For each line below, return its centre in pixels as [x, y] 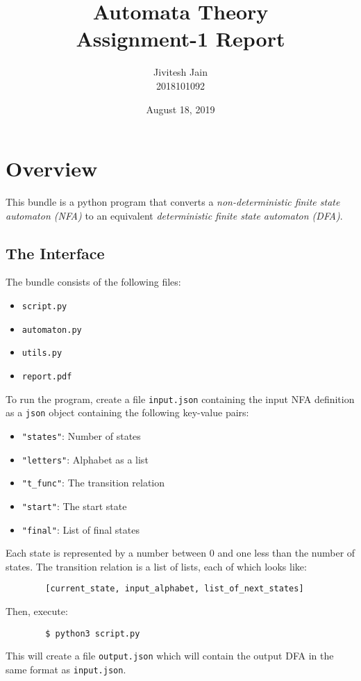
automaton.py [52, 330]
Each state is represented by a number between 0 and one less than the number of [180, 553]
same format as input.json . [66, 669]
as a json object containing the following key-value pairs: [127, 412]
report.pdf [47, 376]
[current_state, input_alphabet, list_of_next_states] [175, 589]
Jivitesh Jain [180, 72]
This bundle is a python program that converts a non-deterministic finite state [173, 202]
